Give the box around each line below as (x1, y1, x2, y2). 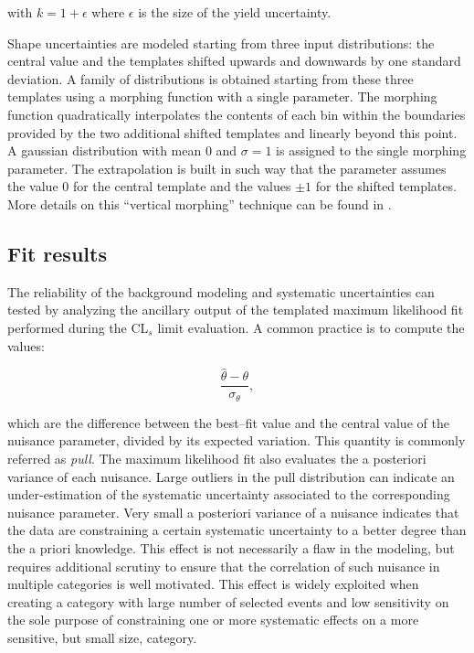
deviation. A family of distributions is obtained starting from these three (7, 69, 414, 88)
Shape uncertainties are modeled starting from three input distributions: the (7, 33, 435, 52)
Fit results (7, 239, 107, 267)
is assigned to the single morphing (276, 141, 467, 160)
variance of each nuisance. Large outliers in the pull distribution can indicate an (7, 466, 455, 486)
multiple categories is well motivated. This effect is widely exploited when (7, 574, 419, 594)
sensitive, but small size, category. (7, 627, 197, 647)
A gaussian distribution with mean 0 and (7, 141, 237, 160)
